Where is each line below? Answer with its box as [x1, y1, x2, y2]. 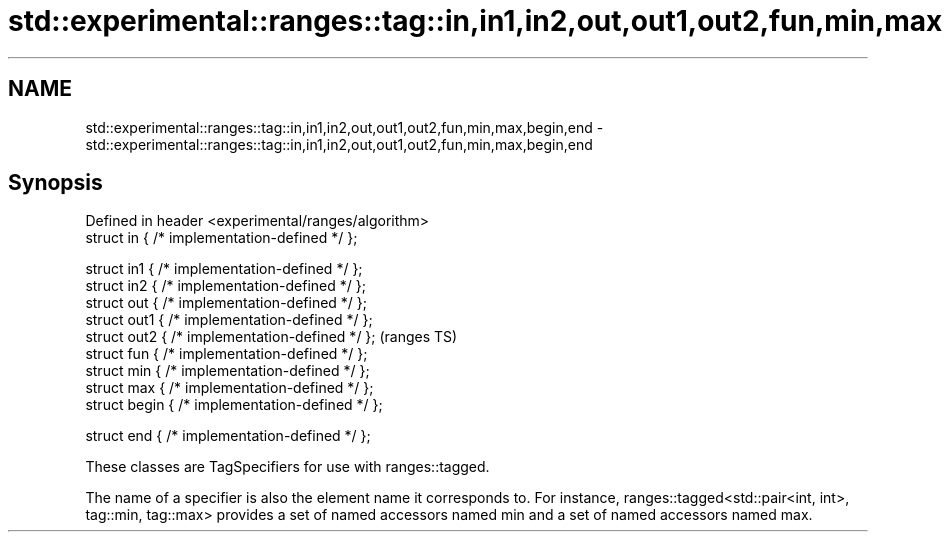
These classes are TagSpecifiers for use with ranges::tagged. [85, 458, 490, 476]
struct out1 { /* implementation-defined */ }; [85, 311, 373, 329]
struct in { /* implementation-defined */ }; [85, 229, 358, 247]
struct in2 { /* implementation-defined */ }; [85, 277, 366, 295]
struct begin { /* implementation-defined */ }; [85, 396, 383, 414]
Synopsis [8, 170, 103, 196]
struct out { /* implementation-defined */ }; [85, 294, 368, 312]
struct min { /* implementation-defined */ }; [85, 362, 370, 380]
